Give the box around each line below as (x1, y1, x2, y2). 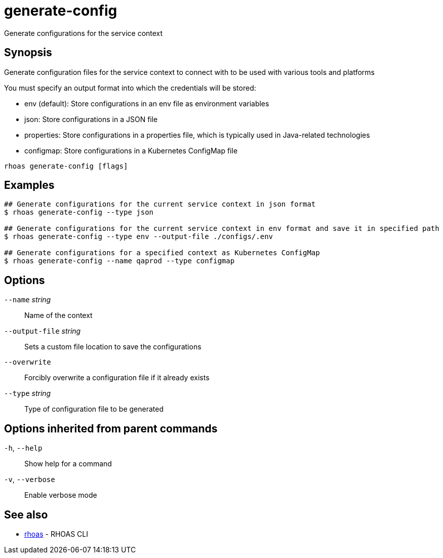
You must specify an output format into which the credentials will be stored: (4, 83, 256, 92)
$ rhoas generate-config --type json (4, 208, 154, 217)
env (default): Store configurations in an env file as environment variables (24, 99, 269, 108)
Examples (4, 179, 55, 192)
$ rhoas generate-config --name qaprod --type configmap (4, 257, 235, 265)
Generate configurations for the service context (4, 28, 163, 37)
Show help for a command (24, 459, 112, 468)
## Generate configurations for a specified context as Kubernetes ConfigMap (4, 249, 320, 257)
